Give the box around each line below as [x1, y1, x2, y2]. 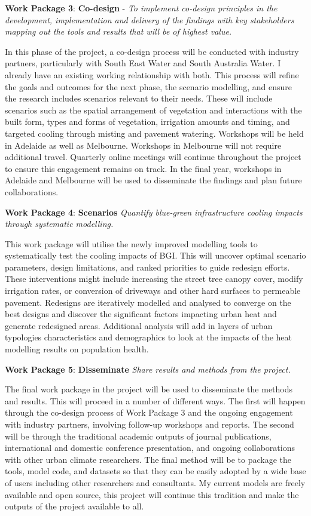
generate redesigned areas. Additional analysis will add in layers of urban [5, 319, 273, 331]
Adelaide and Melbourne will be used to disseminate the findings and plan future [5, 174, 302, 186]
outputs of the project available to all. [5, 500, 144, 512]
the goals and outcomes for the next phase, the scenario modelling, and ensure [5, 80, 292, 93]
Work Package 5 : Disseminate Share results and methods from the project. [5, 363, 291, 375]
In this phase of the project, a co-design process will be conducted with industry [5, 45, 299, 57]
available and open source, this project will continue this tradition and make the [5, 488, 299, 500]
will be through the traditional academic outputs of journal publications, [5, 429, 272, 442]
